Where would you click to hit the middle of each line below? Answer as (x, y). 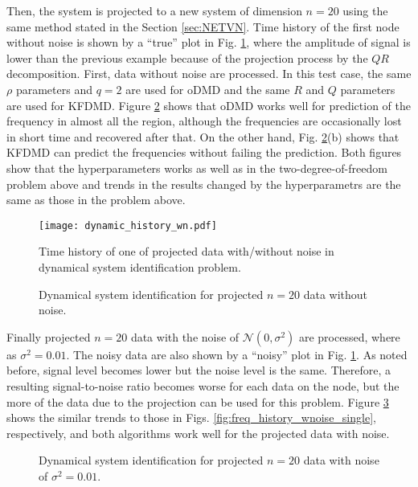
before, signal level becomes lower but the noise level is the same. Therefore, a (199, 370)
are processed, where (349, 336)
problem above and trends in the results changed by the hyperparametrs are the (204, 184)
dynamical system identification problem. (140, 266)
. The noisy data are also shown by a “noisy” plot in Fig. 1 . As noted (237, 354)
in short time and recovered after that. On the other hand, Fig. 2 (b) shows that (203, 136)
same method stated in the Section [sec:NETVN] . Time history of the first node (203, 26)
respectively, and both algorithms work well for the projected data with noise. (198, 433)
